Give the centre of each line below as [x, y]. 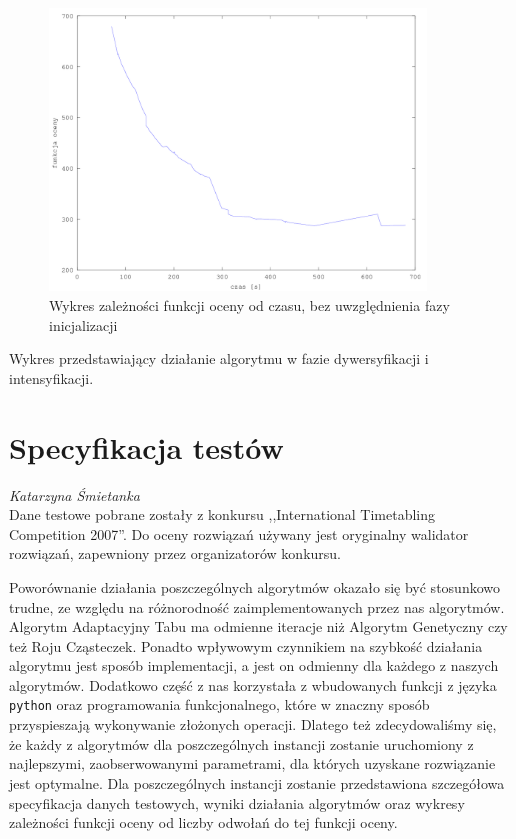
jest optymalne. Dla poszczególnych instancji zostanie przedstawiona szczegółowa [257, 782]
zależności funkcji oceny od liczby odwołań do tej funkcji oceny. [203, 822]
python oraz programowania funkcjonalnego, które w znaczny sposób [219, 704]
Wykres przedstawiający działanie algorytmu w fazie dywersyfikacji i [219, 358]
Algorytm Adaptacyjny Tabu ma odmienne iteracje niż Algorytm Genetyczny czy [258, 626]
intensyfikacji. [51, 377]
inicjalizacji [83, 324]
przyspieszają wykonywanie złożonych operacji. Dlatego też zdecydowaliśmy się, [253, 724]
